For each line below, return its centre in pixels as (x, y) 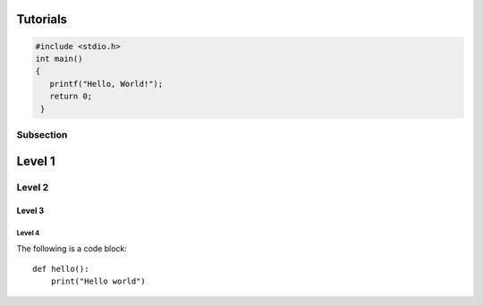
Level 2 (33, 187)
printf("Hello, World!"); (106, 84)
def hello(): (61, 269)
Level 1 (36, 161)
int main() (59, 59)
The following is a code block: (72, 248)
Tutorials (42, 19)
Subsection (42, 134)
